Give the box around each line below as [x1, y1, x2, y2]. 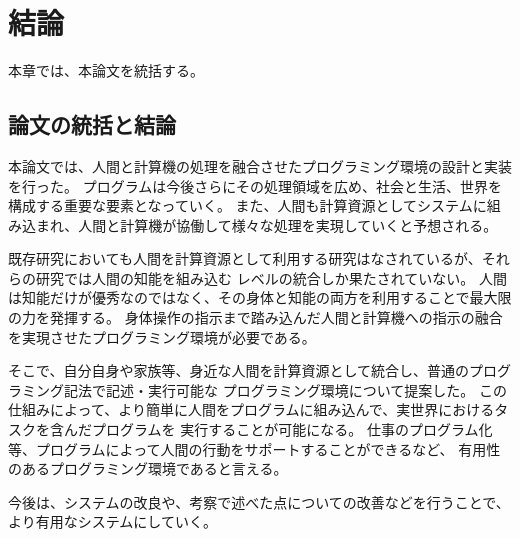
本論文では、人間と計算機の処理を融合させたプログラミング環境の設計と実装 [8, 155, 512, 176]
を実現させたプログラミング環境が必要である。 [8, 326, 316, 347]
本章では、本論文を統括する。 [8, 60, 204, 81]
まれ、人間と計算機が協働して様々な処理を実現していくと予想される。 [35, 214, 498, 235]
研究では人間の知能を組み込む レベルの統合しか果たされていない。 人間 [35, 267, 507, 288]
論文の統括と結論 [8, 109, 176, 140]
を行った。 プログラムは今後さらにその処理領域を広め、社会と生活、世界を [8, 175, 502, 196]
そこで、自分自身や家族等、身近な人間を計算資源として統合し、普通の [8, 360, 470, 381]
